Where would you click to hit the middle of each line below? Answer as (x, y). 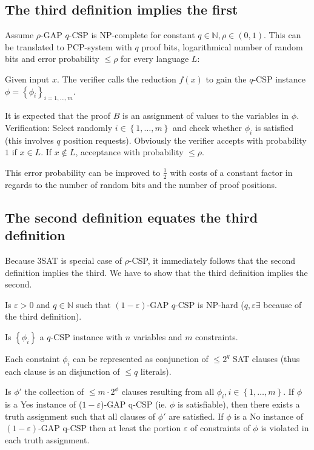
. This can (282, 35)
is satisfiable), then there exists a (239, 404)
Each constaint (32, 358)
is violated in (285, 428)
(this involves (29, 140)
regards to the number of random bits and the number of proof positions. (141, 184)
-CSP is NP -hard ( (210, 304)
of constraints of (220, 428)
